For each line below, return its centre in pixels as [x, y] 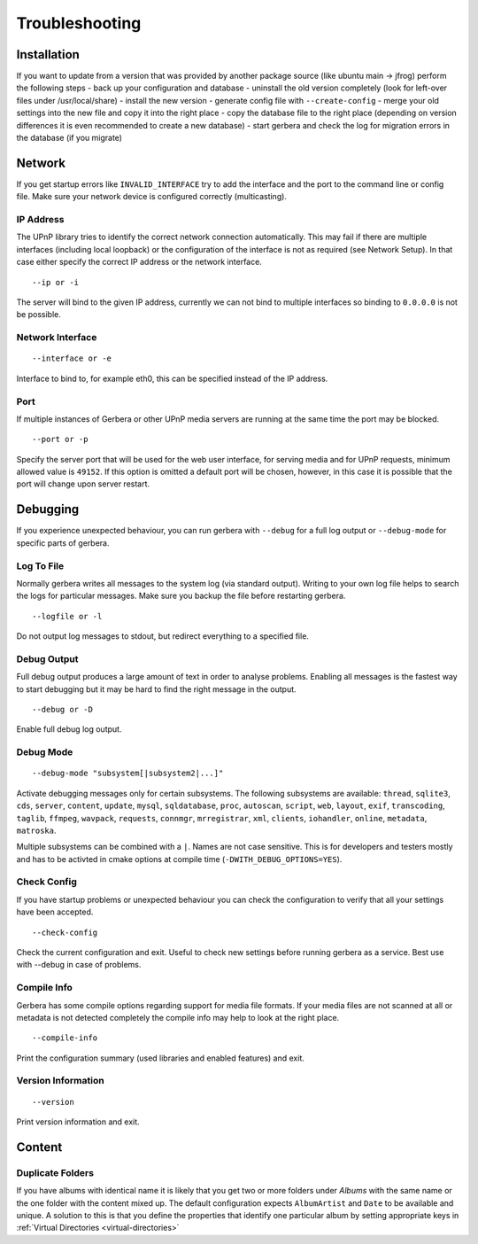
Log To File [40, 565]
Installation [48, 54]
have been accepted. [55, 912]
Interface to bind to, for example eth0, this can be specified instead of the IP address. [172, 378]
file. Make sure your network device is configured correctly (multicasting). [152, 197]
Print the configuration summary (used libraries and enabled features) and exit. [160, 1058]
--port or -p [60, 439]
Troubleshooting [79, 23]
